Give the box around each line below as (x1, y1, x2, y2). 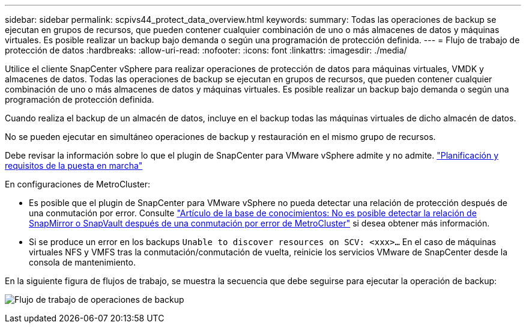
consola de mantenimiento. (29, 257, 136, 267)
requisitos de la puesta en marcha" (5, 160, 143, 171)
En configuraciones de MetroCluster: (5, 179, 151, 189)
